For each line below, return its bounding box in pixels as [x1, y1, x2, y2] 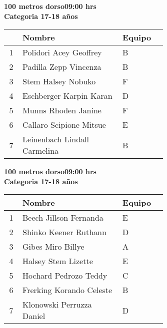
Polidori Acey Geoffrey [22, 46, 102, 58]
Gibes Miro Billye [22, 241, 84, 253]
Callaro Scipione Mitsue [22, 119, 106, 131]
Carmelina [22, 145, 59, 157]
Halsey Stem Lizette [22, 255, 93, 267]
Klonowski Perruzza [22, 299, 92, 311]
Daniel [22, 310, 45, 322]
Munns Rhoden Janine [22, 104, 101, 116]
